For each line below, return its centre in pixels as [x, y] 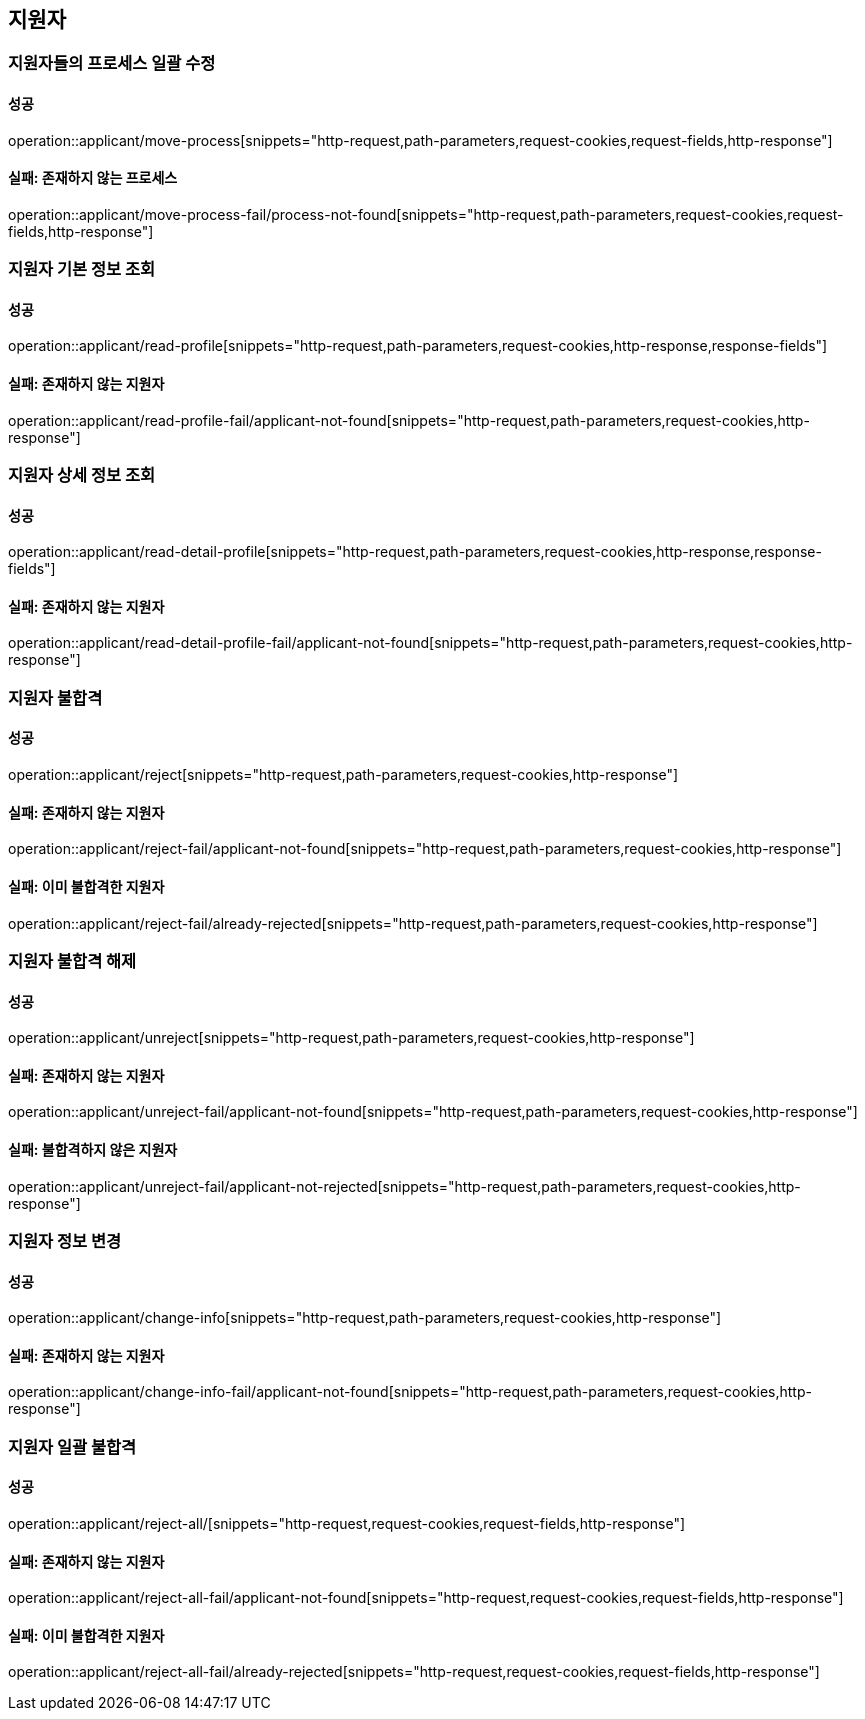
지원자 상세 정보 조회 [82, 475]
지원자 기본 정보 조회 [82, 269]
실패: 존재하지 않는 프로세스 [93, 178]
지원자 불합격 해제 [72, 960]
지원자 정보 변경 [65, 1240]
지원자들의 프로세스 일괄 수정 [112, 63]
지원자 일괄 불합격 [72, 1446]
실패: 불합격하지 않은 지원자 [93, 1149]
